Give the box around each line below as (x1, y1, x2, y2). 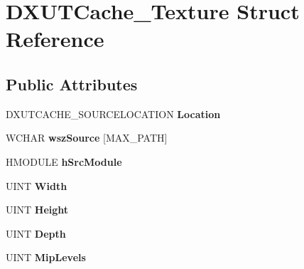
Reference (6, 24, 104, 53)
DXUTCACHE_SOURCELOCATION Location (6, 106, 221, 121)
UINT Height (6, 202, 69, 217)
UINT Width (6, 178, 67, 193)
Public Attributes (6, 73, 138, 95)
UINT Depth (6, 226, 66, 241)
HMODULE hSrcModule (6, 154, 122, 169)
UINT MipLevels (6, 250, 86, 265)
